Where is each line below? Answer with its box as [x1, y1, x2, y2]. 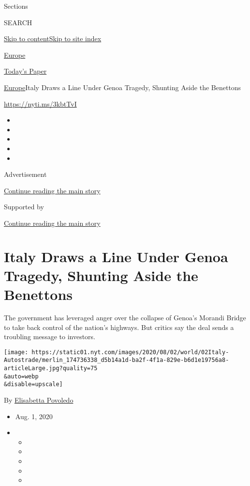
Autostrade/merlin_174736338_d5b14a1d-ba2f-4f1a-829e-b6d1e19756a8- [4, 357, 229, 364]
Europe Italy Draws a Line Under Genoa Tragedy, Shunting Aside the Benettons [4, 82, 241, 92]
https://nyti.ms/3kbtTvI [4, 98, 77, 109]
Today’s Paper [4, 66, 47, 76]
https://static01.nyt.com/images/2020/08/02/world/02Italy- [31, 348, 229, 356]
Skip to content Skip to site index [4, 33, 102, 44]
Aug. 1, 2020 [15, 411, 53, 421]
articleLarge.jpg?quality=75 [4, 365, 98, 372]
